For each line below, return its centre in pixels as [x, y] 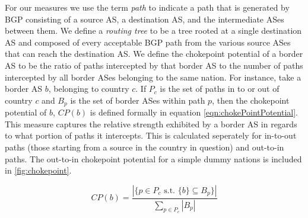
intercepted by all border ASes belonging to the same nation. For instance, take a [153, 77]
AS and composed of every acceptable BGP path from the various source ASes [148, 42]
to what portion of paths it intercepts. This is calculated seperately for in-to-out [151, 135]
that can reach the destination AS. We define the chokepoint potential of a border [154, 54]
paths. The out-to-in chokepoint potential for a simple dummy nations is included [153, 158]
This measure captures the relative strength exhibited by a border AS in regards [151, 124]
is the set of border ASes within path [138, 100]
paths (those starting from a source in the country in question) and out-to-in [145, 147]
